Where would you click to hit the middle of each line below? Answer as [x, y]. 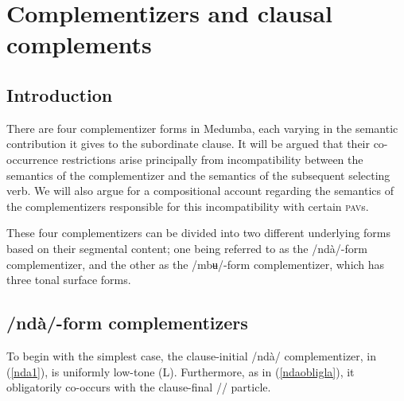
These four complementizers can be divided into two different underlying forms [199, 233]
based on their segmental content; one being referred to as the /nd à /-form [187, 248]
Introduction [60, 94]
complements [79, 44]
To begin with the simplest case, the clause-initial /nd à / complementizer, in [192, 355]
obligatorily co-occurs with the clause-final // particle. [139, 387]
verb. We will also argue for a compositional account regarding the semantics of [200, 191]
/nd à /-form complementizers [127, 323]
